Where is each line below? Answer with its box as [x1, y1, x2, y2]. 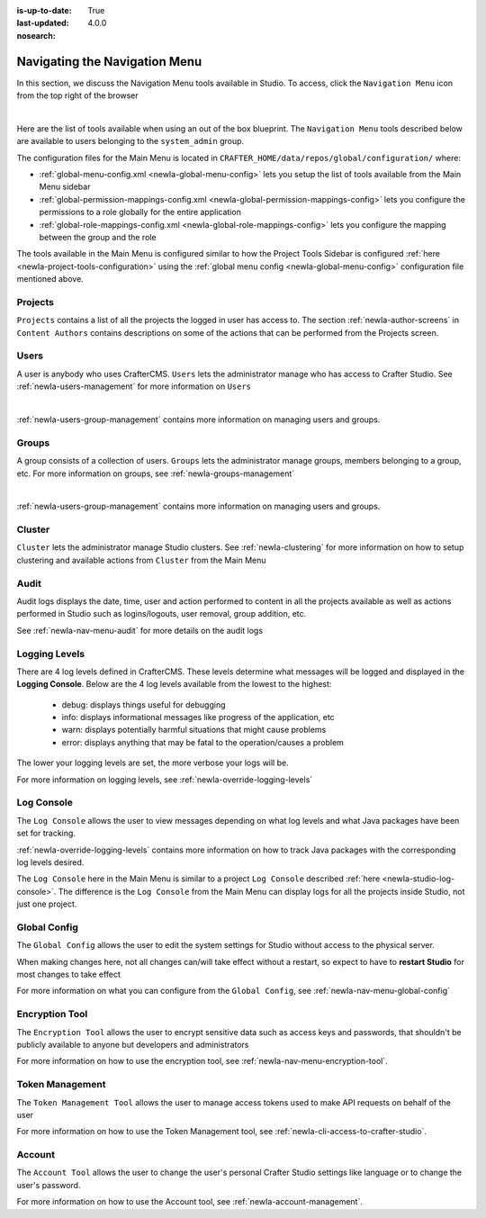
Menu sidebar [39, 181, 91, 193]
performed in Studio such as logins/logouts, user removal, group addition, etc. [16, 609, 307, 619]
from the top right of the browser [16, 90, 139, 101]
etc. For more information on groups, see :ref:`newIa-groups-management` [16, 468, 295, 479]
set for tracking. [16, 828, 76, 839]
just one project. [16, 898, 77, 909]
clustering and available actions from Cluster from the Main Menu [16, 555, 266, 565]
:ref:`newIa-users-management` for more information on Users [16, 381, 252, 392]
